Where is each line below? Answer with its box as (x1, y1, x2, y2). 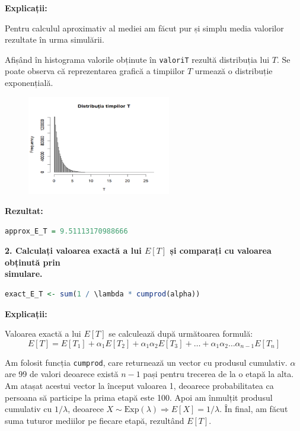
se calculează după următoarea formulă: (108, 327, 253, 340)
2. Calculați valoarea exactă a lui (5, 244, 142, 257)
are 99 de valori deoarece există (5, 368, 119, 380)
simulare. (5, 267, 43, 280)
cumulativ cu (5, 403, 52, 415)
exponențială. (5, 76, 53, 89)
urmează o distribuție (194, 65, 273, 77)
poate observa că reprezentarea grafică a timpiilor (5, 65, 185, 77)
